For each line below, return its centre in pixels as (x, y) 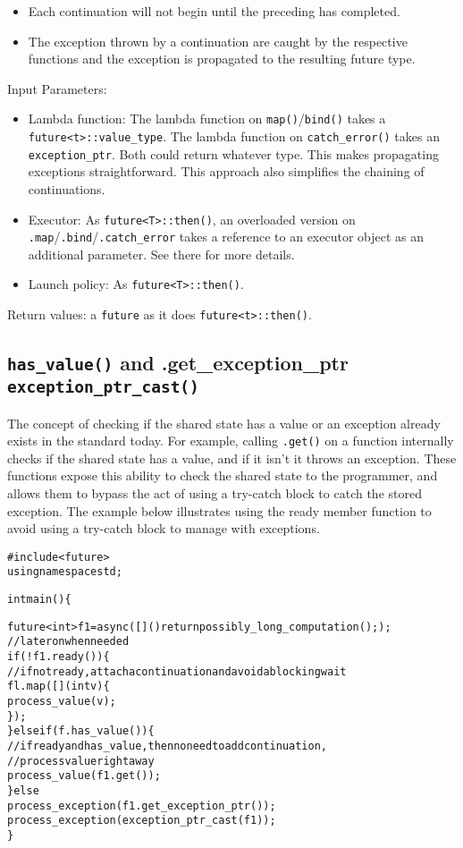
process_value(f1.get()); (84, 776)
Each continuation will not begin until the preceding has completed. (214, 11)
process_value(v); (62, 701)
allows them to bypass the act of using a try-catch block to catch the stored (215, 492)
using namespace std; (65, 572)
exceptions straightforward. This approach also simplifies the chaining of (226, 171)
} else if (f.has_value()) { (81, 731)
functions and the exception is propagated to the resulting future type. (222, 59)
